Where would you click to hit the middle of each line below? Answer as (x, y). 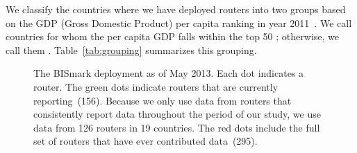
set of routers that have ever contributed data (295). (146, 141)
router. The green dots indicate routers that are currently (156, 86)
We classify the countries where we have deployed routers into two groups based (176, 9)
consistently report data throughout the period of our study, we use (177, 114)
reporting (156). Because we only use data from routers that (163, 100)
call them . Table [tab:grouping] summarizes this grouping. (131, 49)
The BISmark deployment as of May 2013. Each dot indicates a (169, 73)
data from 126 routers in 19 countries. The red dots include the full (177, 127)
